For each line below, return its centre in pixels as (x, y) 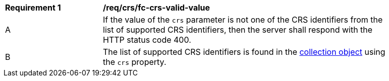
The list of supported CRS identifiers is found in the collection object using (244, 52)
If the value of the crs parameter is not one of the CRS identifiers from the (243, 20)
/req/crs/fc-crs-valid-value (157, 8)
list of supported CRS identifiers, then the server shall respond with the (238, 30)
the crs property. (135, 62)
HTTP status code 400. (147, 40)
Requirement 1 (33, 8)
